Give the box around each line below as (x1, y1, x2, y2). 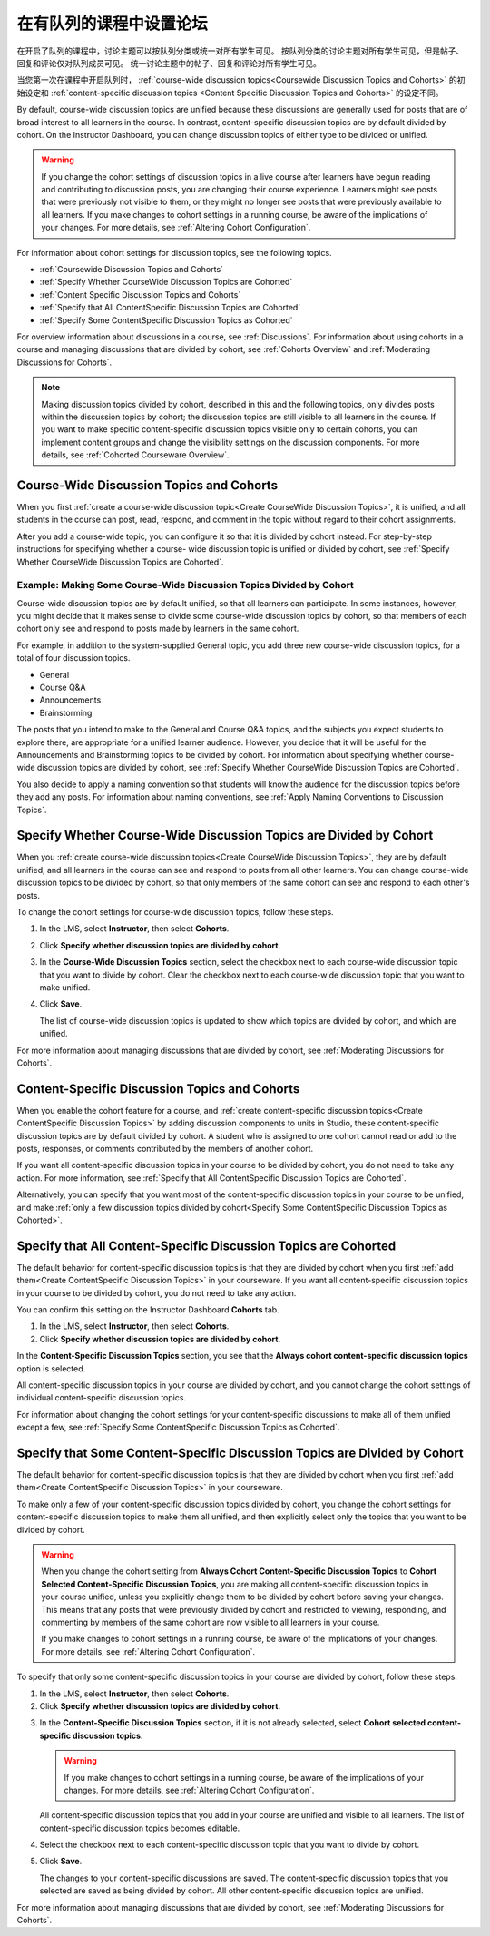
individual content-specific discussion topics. (16, 1392, 186, 1403)
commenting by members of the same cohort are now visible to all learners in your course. (41, 1617, 380, 1627)
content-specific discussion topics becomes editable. (39, 1823, 240, 1833)
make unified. (39, 981, 91, 993)
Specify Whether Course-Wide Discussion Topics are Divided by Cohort (16, 828, 434, 843)
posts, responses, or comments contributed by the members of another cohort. (16, 1144, 314, 1155)
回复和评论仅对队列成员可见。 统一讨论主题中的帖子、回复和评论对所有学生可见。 (16, 57, 321, 68)
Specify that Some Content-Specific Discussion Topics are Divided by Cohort (16, 1445, 465, 1460)
